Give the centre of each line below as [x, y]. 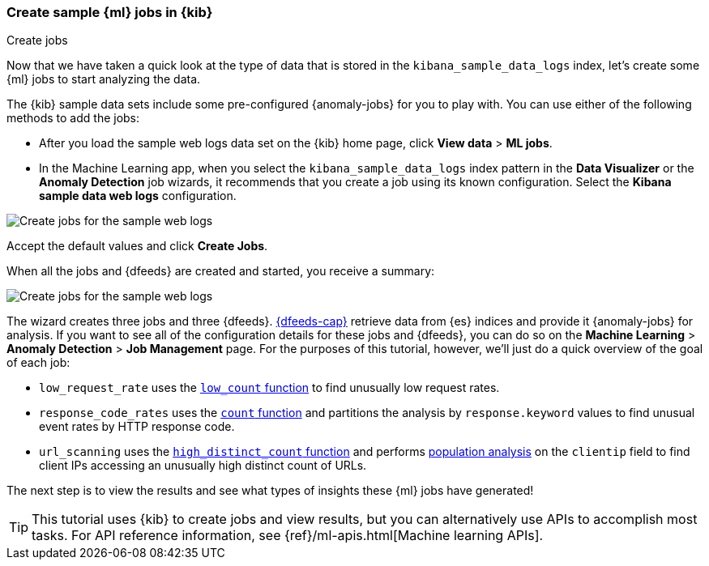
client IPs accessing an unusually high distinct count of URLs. [203, 466]
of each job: [38, 363]
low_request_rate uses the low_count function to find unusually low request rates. [269, 388]
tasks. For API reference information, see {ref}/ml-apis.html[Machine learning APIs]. [288, 536]
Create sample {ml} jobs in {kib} [110, 12]
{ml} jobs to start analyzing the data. [104, 79]
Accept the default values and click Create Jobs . [137, 246]
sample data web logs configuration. [138, 196]
